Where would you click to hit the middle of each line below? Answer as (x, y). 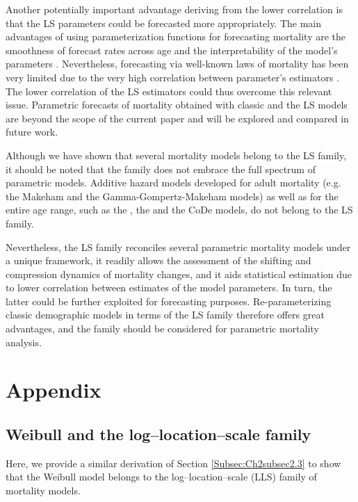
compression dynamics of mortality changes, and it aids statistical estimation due (179, 274)
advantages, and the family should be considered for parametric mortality (162, 329)
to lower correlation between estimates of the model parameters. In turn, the (169, 288)
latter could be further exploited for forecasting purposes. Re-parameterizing (169, 301)
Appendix (54, 390)
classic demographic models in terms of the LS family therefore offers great (165, 315)
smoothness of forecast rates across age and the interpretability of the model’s (172, 50)
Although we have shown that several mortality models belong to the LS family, (176, 155)
